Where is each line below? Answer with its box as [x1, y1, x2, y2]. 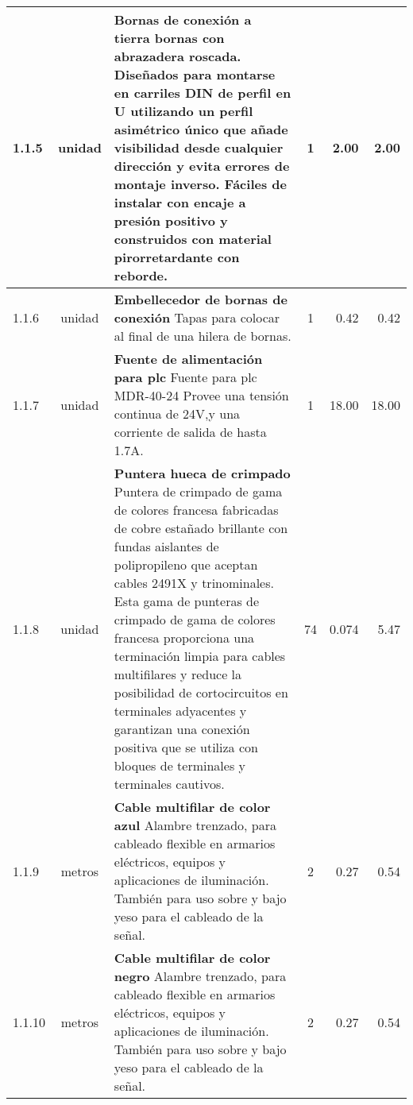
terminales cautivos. [114, 775, 225, 793]
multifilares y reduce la [114, 665, 242, 683]
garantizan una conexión [114, 720, 250, 738]
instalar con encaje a [114, 193, 246, 211]
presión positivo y [114, 211, 228, 230]
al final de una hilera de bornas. [114, 326, 291, 345]
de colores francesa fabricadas [114, 500, 279, 519]
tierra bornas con [114, 29, 225, 47]
